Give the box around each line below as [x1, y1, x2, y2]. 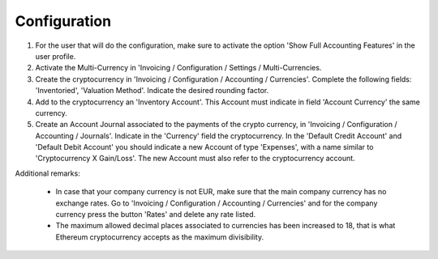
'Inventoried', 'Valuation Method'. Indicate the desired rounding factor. [35, 86, 269, 96]
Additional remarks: [15, 168, 80, 178]
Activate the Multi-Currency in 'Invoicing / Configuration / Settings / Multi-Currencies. [35, 63, 322, 73]
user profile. [35, 51, 76, 61]
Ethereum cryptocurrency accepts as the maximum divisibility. [55, 231, 264, 242]
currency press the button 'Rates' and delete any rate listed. [55, 210, 256, 219]
